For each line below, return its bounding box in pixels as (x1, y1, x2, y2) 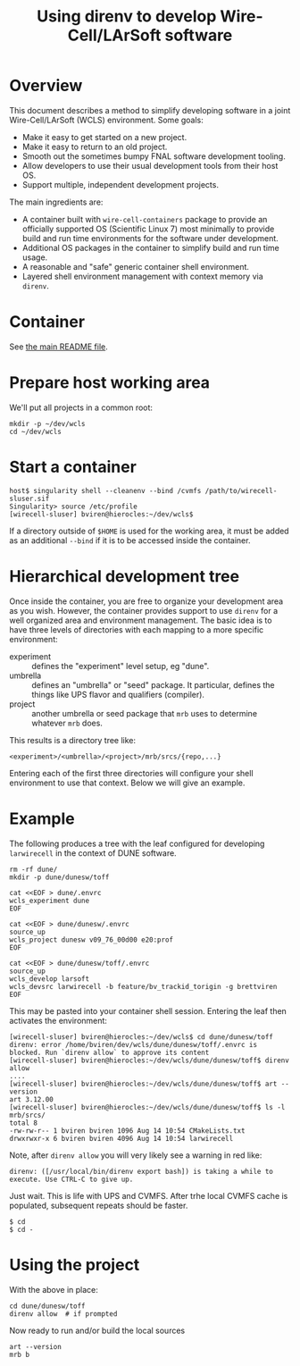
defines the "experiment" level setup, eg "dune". (31, 660, 210, 671)
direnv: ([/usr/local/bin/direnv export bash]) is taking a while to (9, 1167, 274, 1176)
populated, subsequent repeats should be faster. (9, 1200, 188, 1211)
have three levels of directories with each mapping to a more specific (9, 624, 264, 635)
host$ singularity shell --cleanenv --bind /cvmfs (9, 486, 202, 495)
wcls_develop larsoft (9, 974, 90, 984)
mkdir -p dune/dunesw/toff (9, 873, 110, 882)
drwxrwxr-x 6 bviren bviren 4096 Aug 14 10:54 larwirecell (9, 1134, 234, 1143)
